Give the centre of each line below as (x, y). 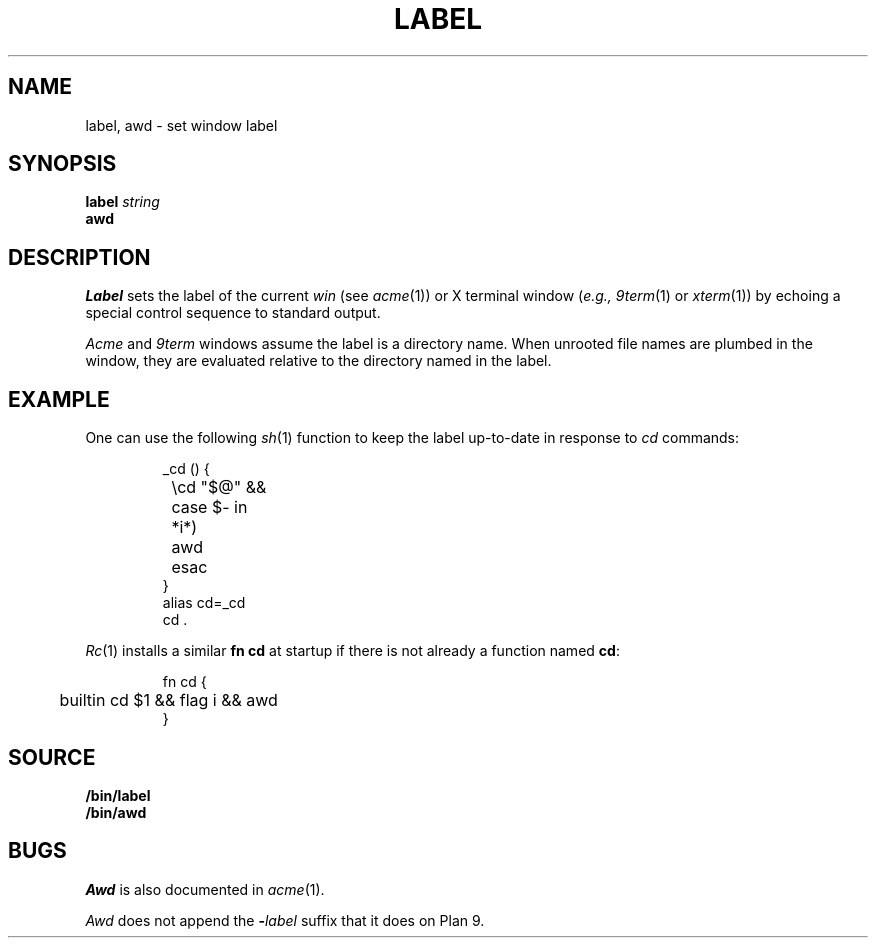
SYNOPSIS (62, 164)
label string (122, 202)
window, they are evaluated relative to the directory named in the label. (318, 361)
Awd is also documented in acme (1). (205, 889)
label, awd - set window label (181, 125)
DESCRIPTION (79, 257)
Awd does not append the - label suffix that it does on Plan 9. (285, 920)
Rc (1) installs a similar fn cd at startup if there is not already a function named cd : (352, 651)
